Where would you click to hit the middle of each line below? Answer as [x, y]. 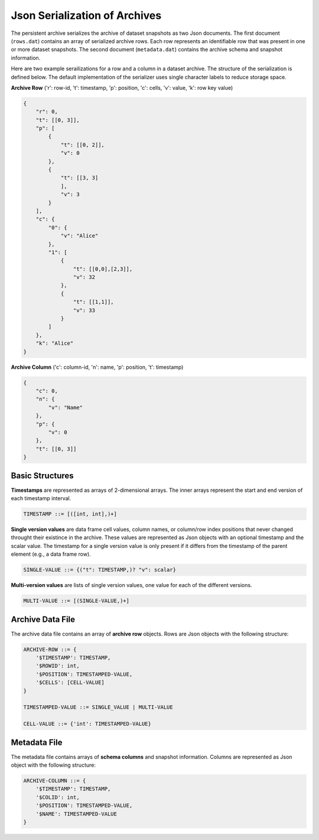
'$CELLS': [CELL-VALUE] [70, 682]
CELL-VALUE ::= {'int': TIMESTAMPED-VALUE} [87, 724]
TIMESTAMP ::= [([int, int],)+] [70, 514]
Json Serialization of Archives [86, 15]
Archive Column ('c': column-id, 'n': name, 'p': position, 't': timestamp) [97, 367]
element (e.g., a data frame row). [51, 554]
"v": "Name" [65, 407]
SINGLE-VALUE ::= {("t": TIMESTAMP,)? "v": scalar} [100, 570]
